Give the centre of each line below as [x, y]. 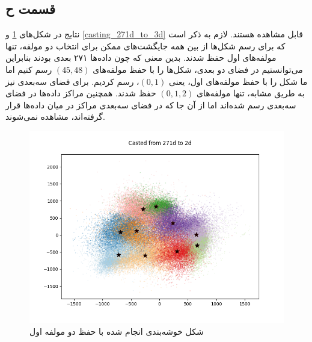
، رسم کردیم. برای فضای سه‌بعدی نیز [72, 81]
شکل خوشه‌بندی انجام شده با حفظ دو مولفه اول [117, 331]
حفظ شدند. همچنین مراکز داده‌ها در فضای [81, 93]
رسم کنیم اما [29, 69]
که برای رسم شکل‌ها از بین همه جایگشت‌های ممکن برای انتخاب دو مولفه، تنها [145, 45]
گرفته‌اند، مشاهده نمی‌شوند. [55, 117]
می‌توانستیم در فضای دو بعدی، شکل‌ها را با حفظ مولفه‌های [198, 69]
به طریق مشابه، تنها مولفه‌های [251, 93]
